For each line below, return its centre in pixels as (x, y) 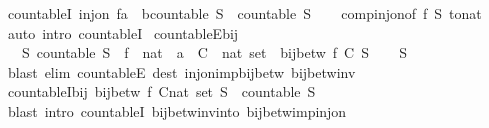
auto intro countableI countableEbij (123, 32)
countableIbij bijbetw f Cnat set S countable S (161, 91)
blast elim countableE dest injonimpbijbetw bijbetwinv (181, 71)
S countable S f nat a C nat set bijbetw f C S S (214, 52)
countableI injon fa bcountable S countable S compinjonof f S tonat (244, 13)
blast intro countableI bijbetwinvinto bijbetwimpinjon (177, 110)
